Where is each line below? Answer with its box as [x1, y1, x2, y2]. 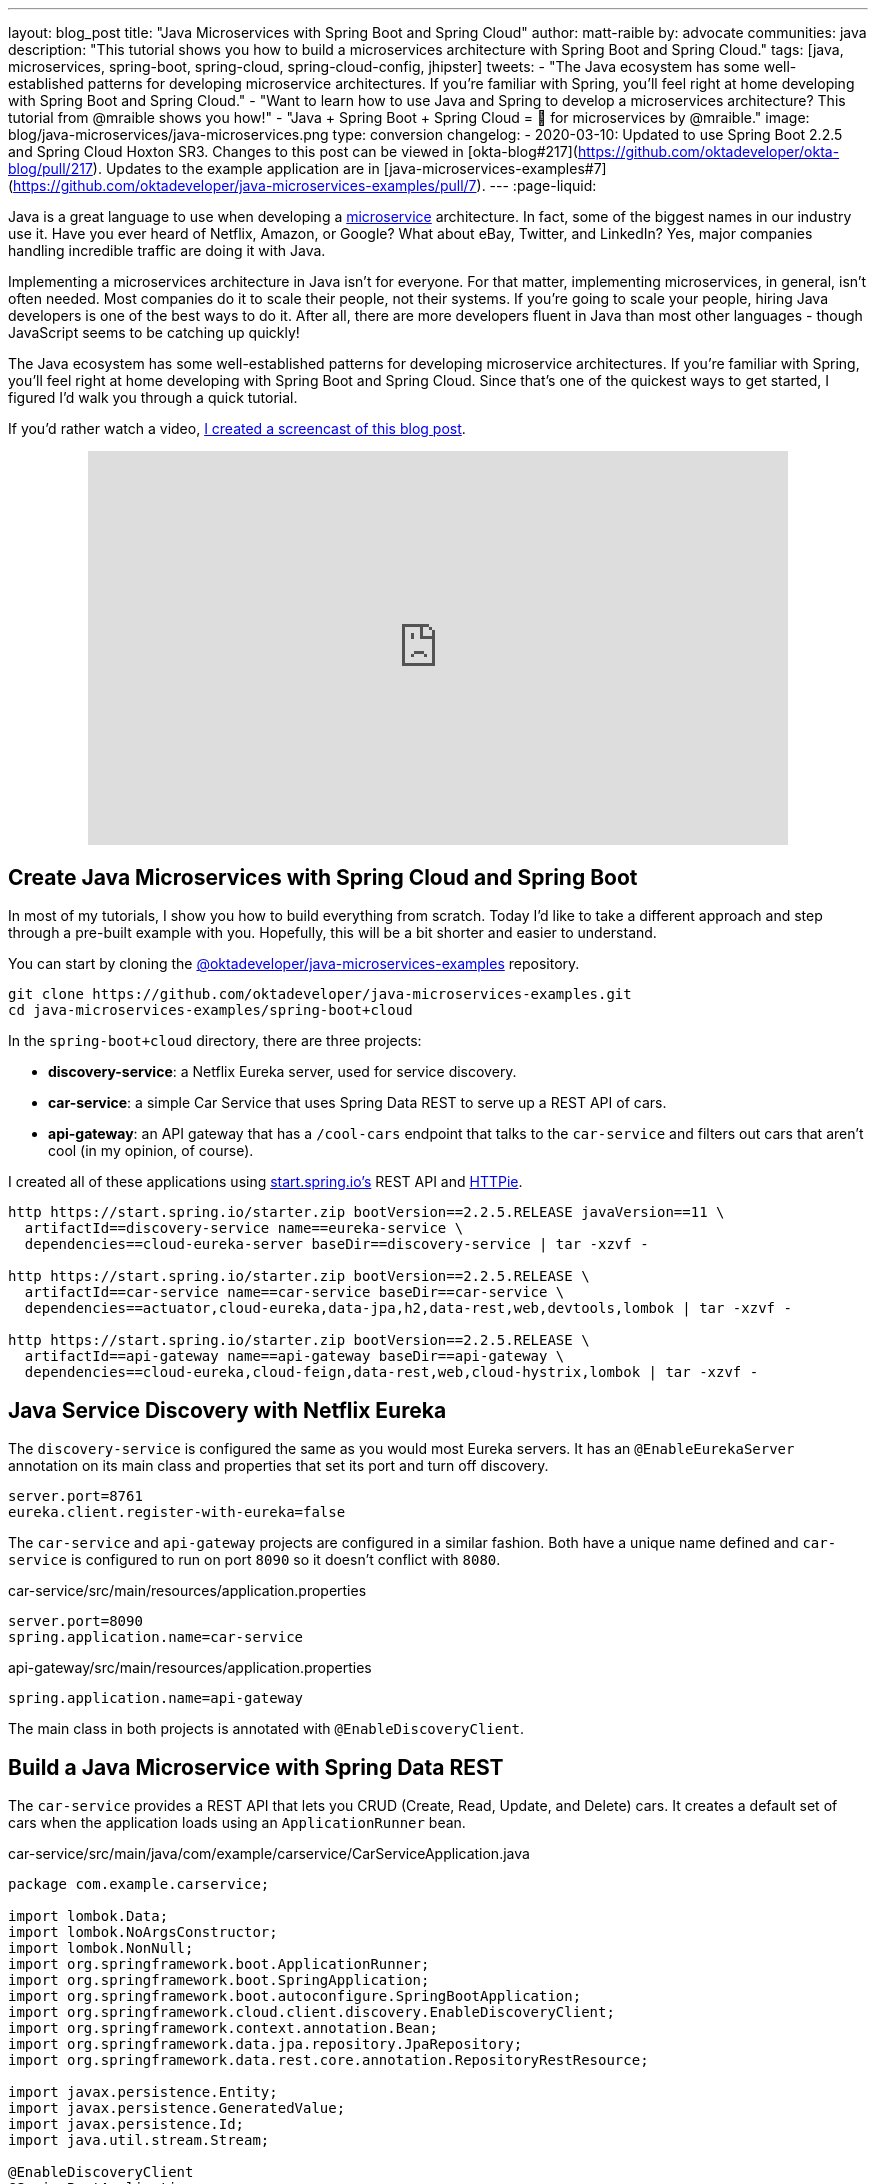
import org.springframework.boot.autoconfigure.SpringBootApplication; [8, 1988, 582, 2005]
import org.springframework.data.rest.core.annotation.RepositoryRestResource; [8, 2052, 649, 2069]
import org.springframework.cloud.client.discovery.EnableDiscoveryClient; [8, 2004, 615, 2021]
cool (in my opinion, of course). [48, 1142, 254, 1160]
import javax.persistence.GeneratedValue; [8, 2100, 346, 2117]
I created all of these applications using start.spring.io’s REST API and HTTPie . [8, 1173, 523, 1191]
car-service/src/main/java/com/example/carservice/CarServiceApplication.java [8, 1845, 530, 1863]
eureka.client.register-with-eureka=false [8, 1504, 346, 1521]
